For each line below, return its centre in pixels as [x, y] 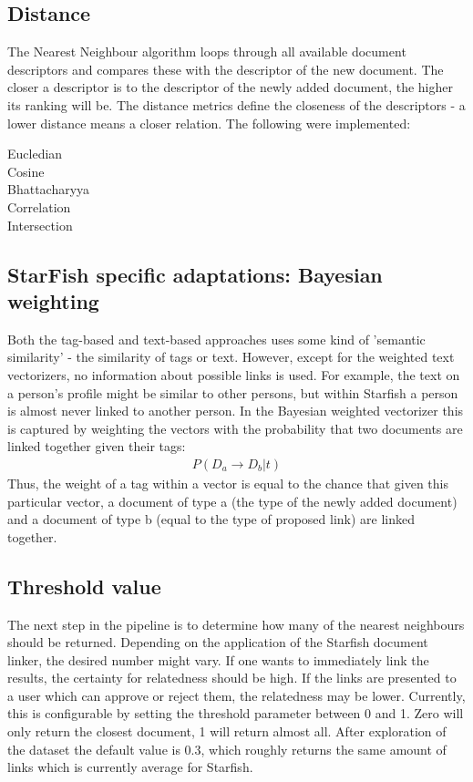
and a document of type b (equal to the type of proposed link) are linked [211, 519]
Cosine [26, 171]
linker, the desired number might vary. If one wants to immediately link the [218, 659]
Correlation [39, 206]
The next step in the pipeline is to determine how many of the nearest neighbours [236, 624]
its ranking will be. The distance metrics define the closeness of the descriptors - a [236, 104]
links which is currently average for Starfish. [130, 767]
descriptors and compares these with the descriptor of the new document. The [226, 69]
